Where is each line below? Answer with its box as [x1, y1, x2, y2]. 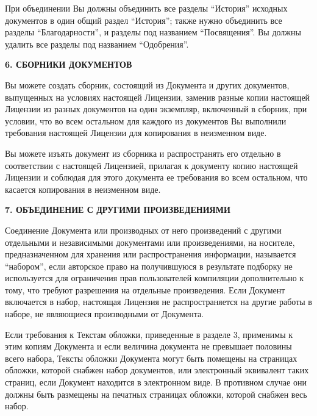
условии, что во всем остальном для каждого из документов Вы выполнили [5, 114, 287, 127]
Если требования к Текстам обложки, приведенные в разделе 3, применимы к [5, 328, 293, 340]
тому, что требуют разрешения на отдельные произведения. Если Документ [5, 283, 285, 296]
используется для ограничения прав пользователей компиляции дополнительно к [5, 271, 304, 284]
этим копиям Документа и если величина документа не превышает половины [5, 340, 292, 353]
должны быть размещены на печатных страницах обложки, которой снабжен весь [5, 387, 307, 400]
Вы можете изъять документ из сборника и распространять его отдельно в [5, 146, 281, 159]
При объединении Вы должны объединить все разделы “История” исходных [5, 2, 288, 14]
